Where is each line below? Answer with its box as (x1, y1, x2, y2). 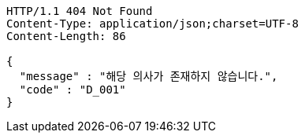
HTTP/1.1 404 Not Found (6, 5, 153, 17)
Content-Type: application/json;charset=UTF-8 (6, 17, 299, 30)
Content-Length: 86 (6, 30, 126, 42)
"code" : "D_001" (19, 83, 126, 96)
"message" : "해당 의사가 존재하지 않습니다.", (19, 70, 278, 82)
